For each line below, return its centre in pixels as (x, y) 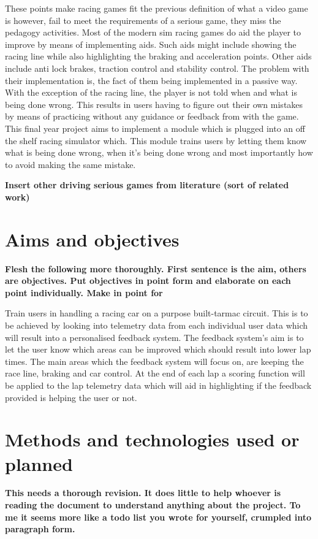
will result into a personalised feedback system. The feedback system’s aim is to (154, 337)
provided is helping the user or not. (71, 397)
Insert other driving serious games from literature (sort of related (147, 185)
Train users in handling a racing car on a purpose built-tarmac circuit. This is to (157, 313)
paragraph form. (40, 529)
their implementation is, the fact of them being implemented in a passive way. (151, 80)
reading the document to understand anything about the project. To (153, 505)
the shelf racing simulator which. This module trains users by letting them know (156, 140)
